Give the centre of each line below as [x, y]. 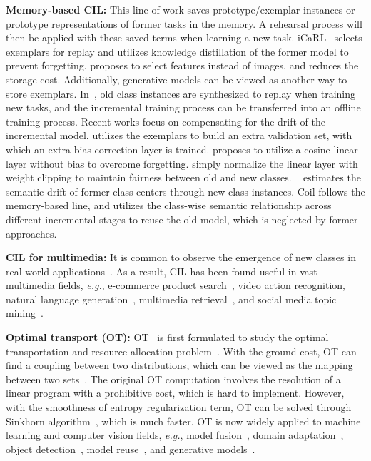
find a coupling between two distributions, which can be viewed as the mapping [179, 365]
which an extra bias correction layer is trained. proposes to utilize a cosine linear [182, 149]
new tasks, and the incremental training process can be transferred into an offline [183, 107]
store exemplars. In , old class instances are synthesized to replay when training [181, 93]
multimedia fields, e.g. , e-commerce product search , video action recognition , [176, 285]
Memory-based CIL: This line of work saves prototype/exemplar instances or [181, 9]
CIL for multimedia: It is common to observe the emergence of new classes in [181, 257]
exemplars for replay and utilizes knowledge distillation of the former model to [177, 51]
